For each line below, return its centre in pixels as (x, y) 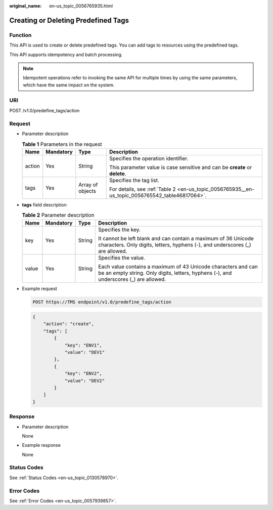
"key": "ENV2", (83, 374)
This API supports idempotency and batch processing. (66, 54)
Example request (40, 288)
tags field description (44, 204)
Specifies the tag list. (134, 180)
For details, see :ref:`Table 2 (143, 189)
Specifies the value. (122, 258)
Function (20, 35)
